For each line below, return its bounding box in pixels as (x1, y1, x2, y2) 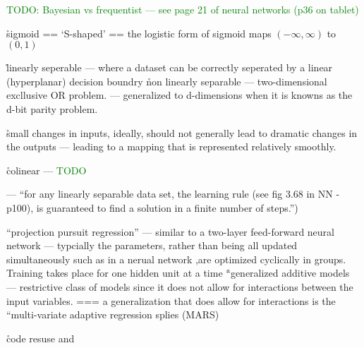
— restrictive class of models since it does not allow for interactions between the (6, 279, 353, 294)
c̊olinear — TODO (6, 162, 87, 177)
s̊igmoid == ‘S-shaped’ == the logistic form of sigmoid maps (6, 25, 272, 40)
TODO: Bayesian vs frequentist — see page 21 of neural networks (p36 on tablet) (6, 2, 359, 16)
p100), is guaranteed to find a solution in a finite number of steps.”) (6, 200, 298, 215)
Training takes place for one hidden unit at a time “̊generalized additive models (6, 265, 350, 280)
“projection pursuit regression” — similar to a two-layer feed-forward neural (6, 224, 334, 239)
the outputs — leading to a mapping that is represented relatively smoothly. (6, 139, 336, 154)
